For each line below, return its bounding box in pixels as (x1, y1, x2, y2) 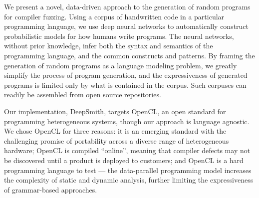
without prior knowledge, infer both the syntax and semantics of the (4, 40, 213, 51)
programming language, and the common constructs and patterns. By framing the (4, 50, 255, 60)
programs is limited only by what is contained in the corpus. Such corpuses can (4, 79, 247, 90)
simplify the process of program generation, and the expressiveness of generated (4, 70, 248, 80)
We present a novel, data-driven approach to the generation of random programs (4, 1, 251, 11)
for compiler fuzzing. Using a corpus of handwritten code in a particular (4, 11, 225, 21)
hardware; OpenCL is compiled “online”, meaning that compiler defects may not (4, 145, 251, 156)
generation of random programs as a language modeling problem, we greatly (4, 60, 237, 70)
